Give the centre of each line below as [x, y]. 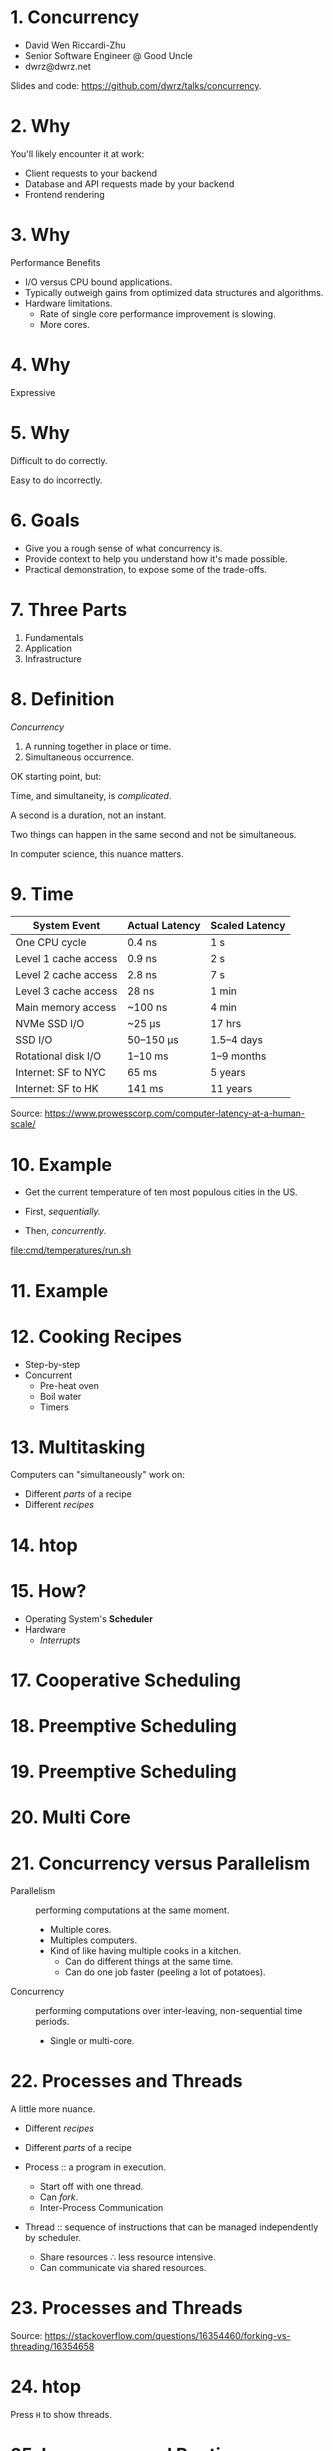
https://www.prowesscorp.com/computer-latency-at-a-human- [174, 1113]
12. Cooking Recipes [96, 1336]
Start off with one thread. [91, 2187]
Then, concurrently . [65, 1231]
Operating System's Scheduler [88, 1618]
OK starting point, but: [56, 776]
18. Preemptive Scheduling [123, 1725]
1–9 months [238, 1056]
